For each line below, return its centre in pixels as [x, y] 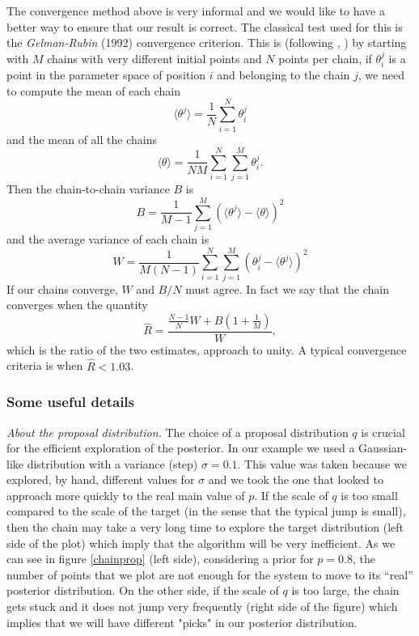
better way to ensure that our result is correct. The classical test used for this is [205, 26]
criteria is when [45, 365]
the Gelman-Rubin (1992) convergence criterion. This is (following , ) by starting [207, 42]
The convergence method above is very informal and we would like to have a [196, 11]
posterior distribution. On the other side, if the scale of [143, 590]
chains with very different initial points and [154, 58]
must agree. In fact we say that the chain [287, 288]
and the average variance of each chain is [108, 238]
